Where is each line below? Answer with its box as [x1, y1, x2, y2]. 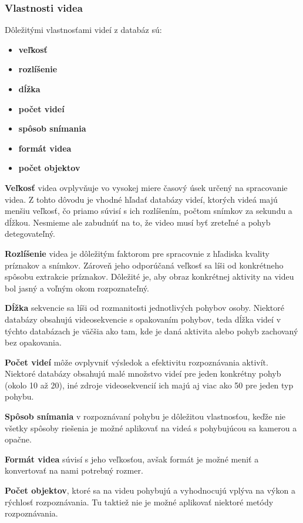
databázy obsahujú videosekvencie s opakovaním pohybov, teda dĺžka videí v [5, 313, 281, 325]
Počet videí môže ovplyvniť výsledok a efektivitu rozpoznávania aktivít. [5, 356, 268, 368]
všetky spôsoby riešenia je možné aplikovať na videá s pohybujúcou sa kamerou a [5, 421, 297, 434]
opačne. [5, 433, 32, 445]
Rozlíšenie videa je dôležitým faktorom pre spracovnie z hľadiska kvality [5, 247, 270, 259]
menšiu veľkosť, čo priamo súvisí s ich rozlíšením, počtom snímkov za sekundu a [5, 204, 292, 217]
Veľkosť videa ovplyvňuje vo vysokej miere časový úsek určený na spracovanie [5, 181, 288, 193]
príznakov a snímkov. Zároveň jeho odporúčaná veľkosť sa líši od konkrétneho [5, 259, 284, 271]
